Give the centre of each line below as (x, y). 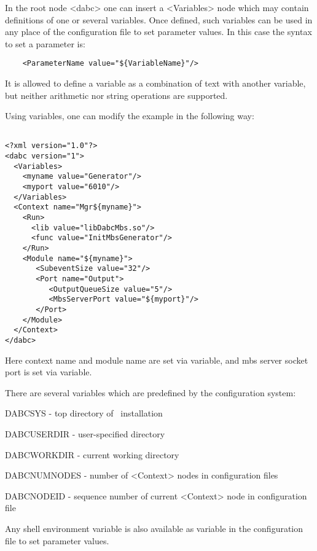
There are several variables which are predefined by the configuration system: (151, 392)
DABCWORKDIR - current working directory (92, 454)
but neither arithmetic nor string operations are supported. (116, 95)
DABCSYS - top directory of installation (84, 413)
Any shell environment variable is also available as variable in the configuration (154, 528)
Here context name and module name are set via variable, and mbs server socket (157, 360)
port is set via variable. (49, 372)
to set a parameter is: (45, 43)
